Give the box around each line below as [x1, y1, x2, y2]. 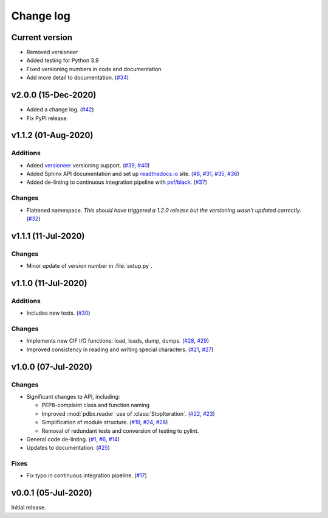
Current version [11, 32, 73, 43]
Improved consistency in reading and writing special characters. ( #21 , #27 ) [26, 346, 214, 353]
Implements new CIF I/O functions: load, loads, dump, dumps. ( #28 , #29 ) [26, 337, 210, 345]
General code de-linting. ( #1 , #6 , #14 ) [26, 435, 120, 443]
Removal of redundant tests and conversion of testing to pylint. [41, 427, 199, 435]
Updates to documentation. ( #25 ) [26, 444, 111, 452]
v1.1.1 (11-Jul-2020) [11, 231, 85, 241]
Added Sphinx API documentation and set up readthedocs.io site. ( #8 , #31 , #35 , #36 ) [26, 170, 240, 178]
